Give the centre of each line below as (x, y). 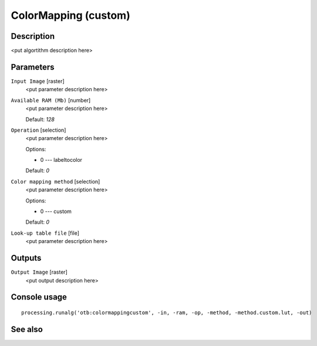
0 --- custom (56, 211)
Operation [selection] (38, 130)
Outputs (26, 258)
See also (27, 329)
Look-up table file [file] (45, 233)
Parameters (33, 67)
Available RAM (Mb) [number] (51, 100)
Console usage (39, 297)
